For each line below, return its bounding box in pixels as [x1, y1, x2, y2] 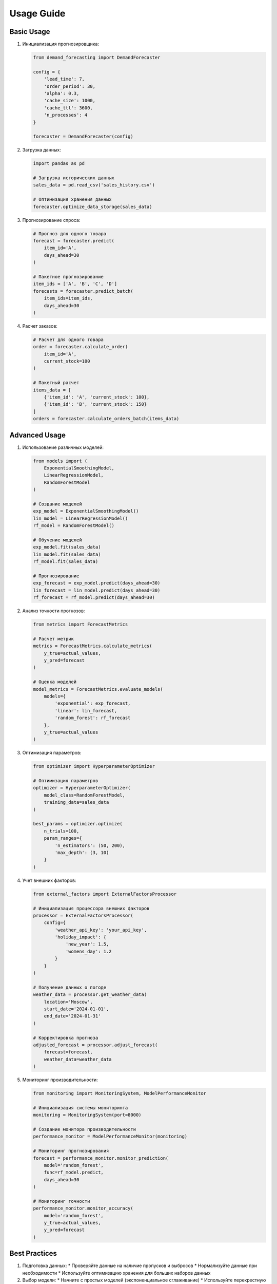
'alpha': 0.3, [44, 90, 80, 96]
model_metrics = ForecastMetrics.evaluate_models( [33, 686, 164, 692]
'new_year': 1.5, [65, 941, 109, 947]
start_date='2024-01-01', [44, 1006, 109, 1012]
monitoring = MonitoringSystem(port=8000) [33, 1112, 142, 1118]
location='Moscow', [44, 999, 93, 1005]
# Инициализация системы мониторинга [33, 1105, 128, 1110]
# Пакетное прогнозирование [33, 274, 104, 279]
